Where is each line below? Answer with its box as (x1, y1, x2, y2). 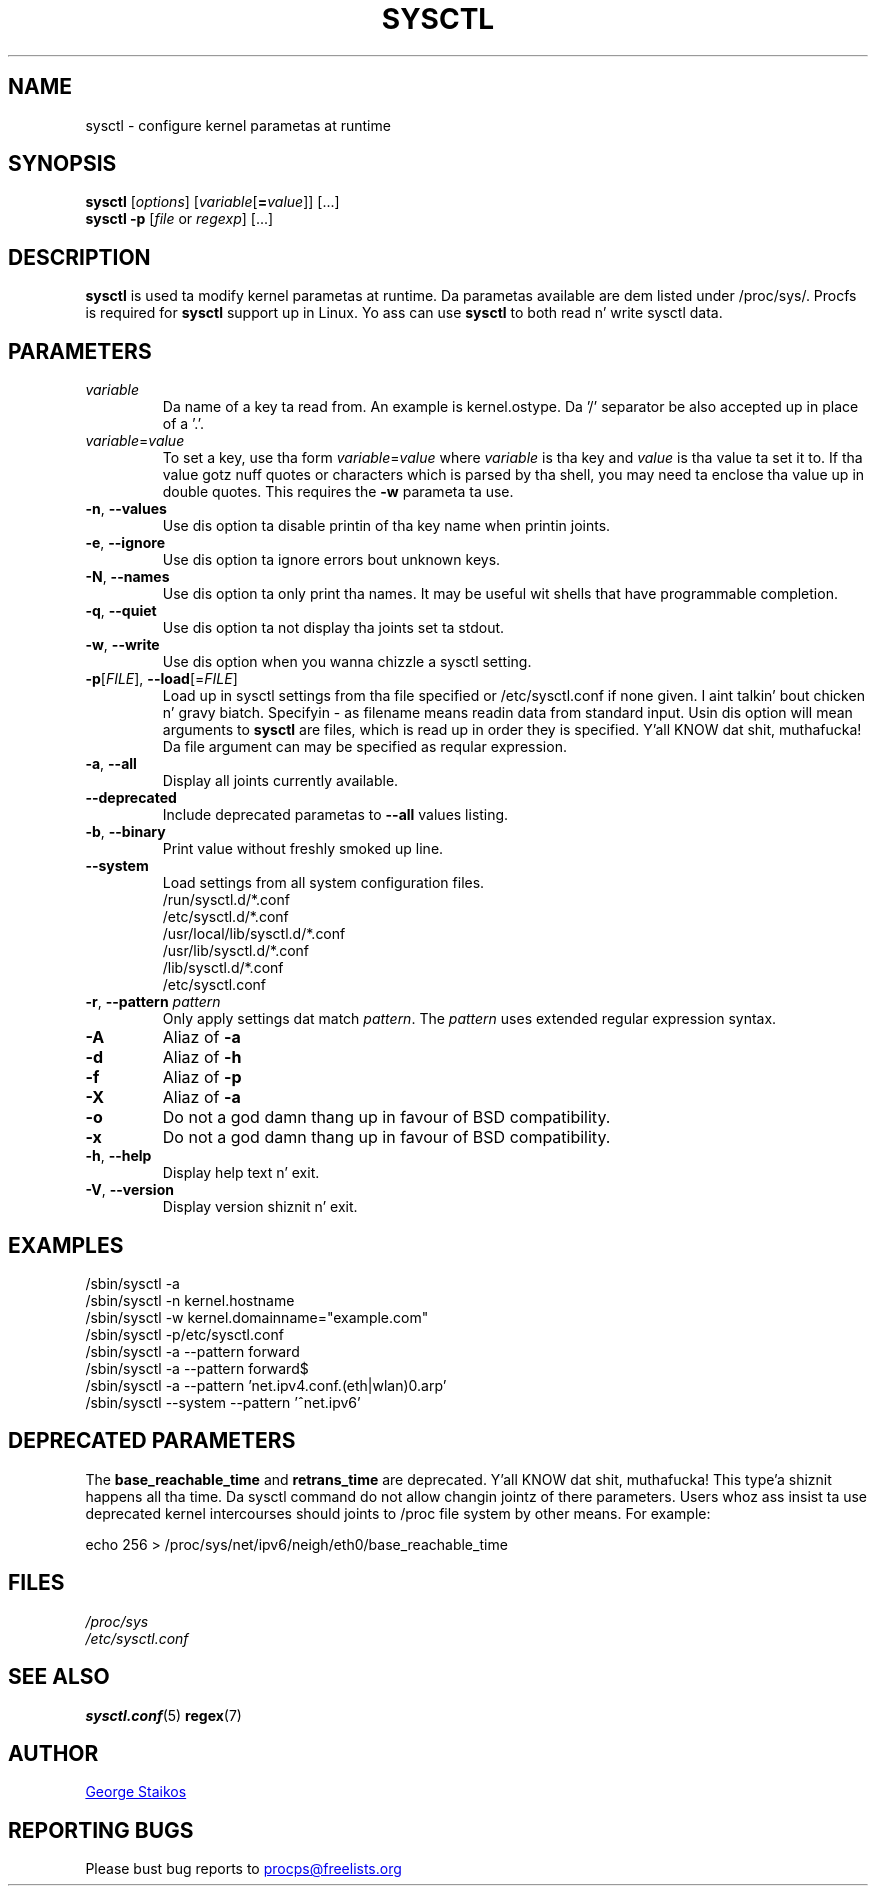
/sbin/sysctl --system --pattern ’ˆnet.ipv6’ (85, 1393, 361, 1411)
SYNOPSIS (8, 151, 117, 177)
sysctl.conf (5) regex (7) (85, 1706, 242, 1724)
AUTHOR (8, 1740, 99, 1766)
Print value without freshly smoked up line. (162, 840, 444, 858)
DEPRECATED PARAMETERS (8, 1428, 296, 1454)
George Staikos (85, 1783, 187, 1801)
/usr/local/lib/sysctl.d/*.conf (162, 925, 346, 943)
